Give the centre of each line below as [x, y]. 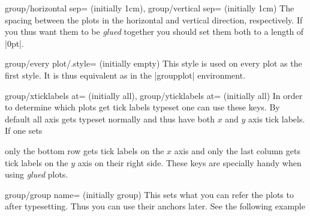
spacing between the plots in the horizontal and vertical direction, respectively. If [154, 19]
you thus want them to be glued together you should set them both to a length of [154, 31]
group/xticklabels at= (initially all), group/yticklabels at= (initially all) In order [154, 95]
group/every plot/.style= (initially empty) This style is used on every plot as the [154, 63]
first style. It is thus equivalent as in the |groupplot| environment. [125, 75]
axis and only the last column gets [237, 150]
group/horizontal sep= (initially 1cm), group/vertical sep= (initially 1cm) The [150, 8]
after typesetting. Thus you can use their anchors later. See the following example [155, 206]
